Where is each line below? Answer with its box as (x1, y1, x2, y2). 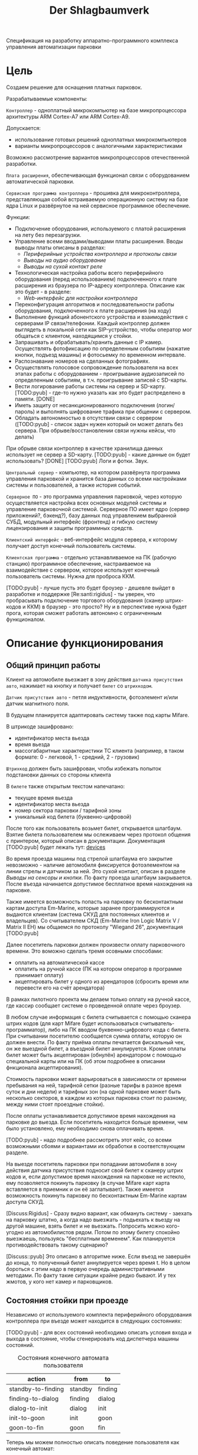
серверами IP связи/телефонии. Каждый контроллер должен (14, 320, 170, 327)
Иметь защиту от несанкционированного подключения (14, 402, 155, 409)
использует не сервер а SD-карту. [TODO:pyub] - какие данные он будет (6, 451, 191, 458)
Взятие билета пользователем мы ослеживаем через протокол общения (6, 831, 191, 838)
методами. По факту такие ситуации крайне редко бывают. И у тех (6, 1272, 176, 1279)
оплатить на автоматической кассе (14, 959, 105, 966)
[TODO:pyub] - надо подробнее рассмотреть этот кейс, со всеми (6, 1136, 172, 1143)
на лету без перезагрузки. (14, 232, 82, 239)
